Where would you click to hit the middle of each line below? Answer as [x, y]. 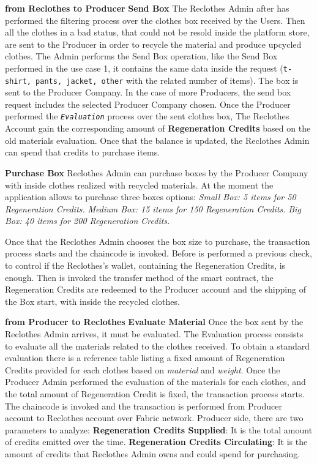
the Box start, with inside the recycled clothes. [92, 301]
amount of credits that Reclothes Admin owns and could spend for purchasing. [153, 453]
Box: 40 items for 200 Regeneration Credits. [88, 221]
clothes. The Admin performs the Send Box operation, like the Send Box [141, 56]
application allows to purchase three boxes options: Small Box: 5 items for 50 [151, 197]
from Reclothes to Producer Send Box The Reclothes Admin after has [147, 8]
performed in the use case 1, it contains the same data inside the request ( [144, 68]
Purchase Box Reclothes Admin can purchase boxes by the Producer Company [157, 172]
